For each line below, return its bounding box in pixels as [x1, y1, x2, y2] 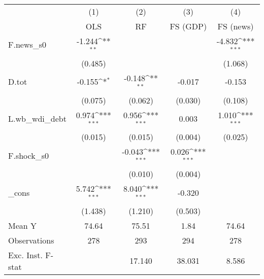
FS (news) [217, 20, 254, 32]
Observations [8, 234, 54, 246]
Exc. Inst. [8, 249, 43, 261]
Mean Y [8, 219, 37, 231]
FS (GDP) [170, 20, 207, 32]
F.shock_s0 [8, 149, 49, 161]
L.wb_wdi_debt [8, 112, 67, 124]
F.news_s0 [8, 39, 47, 51]
